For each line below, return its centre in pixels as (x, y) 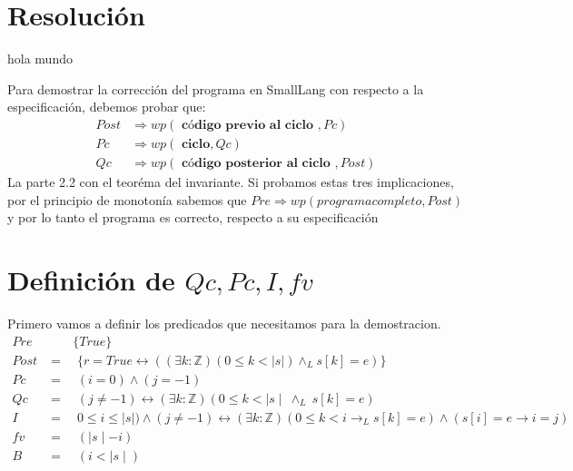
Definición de (91, 279)
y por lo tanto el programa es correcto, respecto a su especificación (193, 217)
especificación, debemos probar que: (107, 107)
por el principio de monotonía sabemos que (127, 199)
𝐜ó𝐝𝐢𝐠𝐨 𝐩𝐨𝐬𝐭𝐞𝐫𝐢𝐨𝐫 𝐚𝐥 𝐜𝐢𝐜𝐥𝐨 (256, 163)
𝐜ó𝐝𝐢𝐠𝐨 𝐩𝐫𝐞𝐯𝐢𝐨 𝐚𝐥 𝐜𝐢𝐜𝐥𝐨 (247, 125)
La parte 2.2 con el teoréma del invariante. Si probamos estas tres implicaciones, (231, 182)
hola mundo (40, 59)
